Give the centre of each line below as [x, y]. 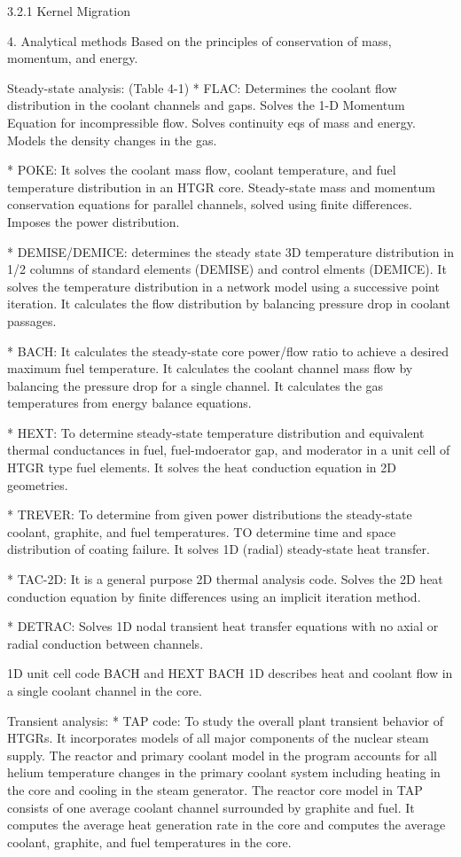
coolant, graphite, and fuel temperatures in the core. [149, 841]
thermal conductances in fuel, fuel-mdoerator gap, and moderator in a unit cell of [229, 450]
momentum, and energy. [73, 58]
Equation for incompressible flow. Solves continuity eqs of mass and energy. [211, 122]
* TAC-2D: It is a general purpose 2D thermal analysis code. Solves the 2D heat [225, 579]
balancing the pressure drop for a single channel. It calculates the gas [195, 385]
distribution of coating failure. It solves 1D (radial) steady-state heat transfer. [219, 549]
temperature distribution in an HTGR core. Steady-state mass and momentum [221, 187]
